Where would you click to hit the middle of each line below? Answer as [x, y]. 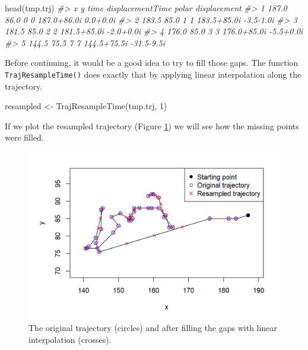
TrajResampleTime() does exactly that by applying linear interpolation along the [153, 74]
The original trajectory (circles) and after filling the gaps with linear [153, 327]
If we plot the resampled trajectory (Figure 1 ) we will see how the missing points [152, 125]
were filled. [24, 137]
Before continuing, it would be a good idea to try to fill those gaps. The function [152, 63]
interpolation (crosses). [70, 339]
